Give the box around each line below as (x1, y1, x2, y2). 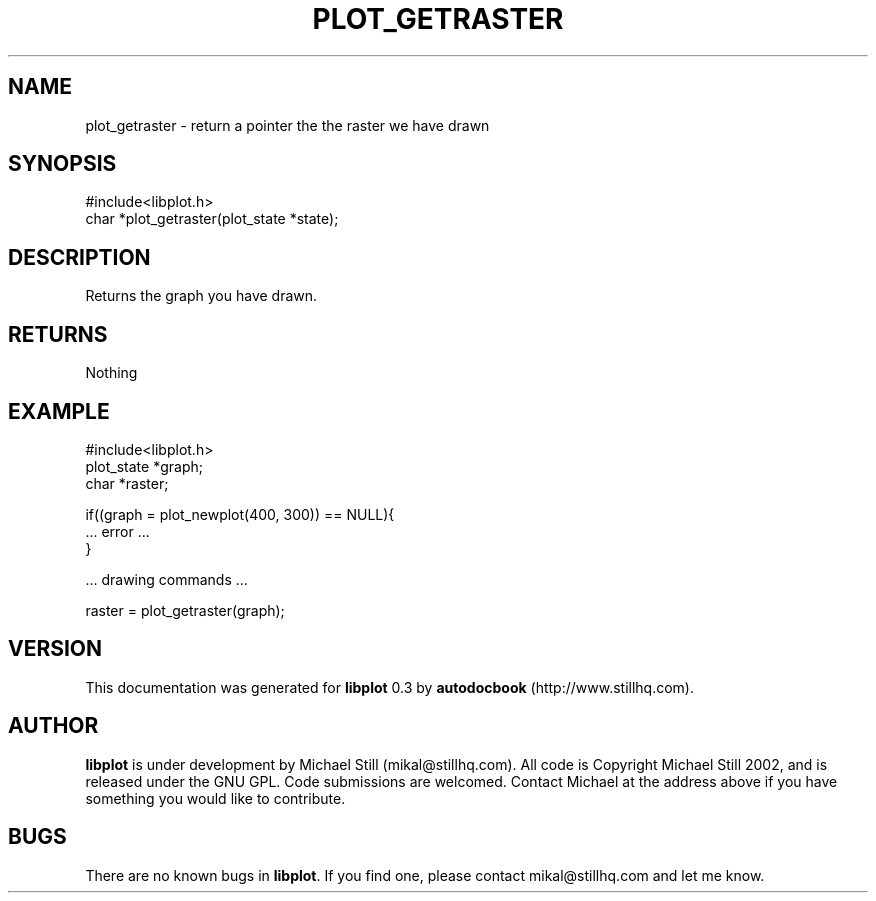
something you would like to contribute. (85, 789, 346, 807)
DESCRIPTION (8, 244, 151, 270)
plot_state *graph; (85, 457, 203, 475)
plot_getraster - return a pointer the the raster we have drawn (85, 116, 490, 134)
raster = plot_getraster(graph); (85, 601, 285, 619)
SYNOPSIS (8, 151, 117, 177)
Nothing (85, 364, 138, 382)
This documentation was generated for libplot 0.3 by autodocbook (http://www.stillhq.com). (85, 678, 694, 696)
